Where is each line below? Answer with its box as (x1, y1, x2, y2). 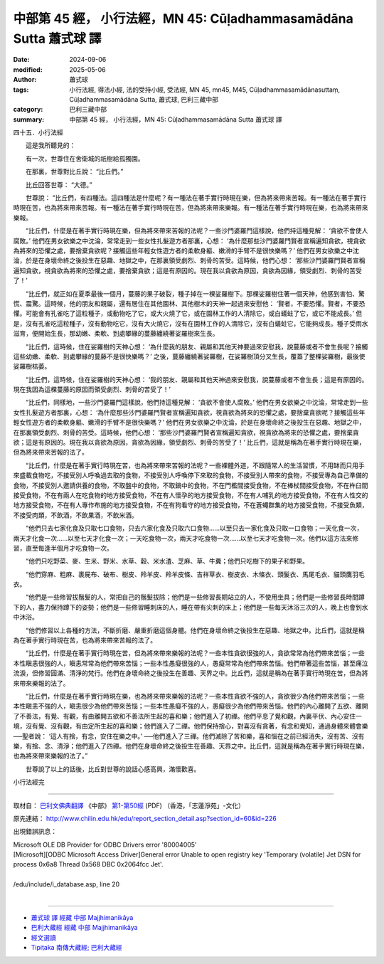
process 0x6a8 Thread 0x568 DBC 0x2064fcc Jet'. (13, 860, 164, 869)
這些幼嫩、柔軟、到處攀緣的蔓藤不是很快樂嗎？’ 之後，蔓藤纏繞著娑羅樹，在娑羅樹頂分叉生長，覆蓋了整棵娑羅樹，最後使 (13, 352, 366, 361)
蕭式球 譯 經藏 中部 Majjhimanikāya (31, 913, 134, 922)
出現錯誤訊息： (13, 827, 57, 836)
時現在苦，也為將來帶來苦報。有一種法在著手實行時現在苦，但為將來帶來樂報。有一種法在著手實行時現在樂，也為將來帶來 (13, 203, 368, 212)
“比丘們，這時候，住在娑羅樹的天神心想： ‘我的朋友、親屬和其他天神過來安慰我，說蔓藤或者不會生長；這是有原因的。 (25, 375, 368, 383)
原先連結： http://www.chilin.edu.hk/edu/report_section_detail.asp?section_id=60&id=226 (13, 814, 277, 822)
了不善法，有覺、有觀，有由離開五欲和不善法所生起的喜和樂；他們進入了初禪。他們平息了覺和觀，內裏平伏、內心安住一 (13, 711, 362, 720)
